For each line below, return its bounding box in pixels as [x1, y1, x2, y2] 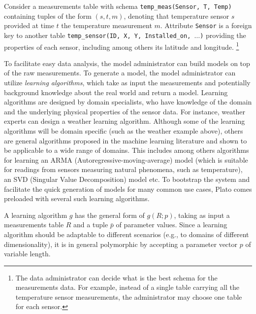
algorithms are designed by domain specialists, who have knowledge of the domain [4, 97, 252, 107]
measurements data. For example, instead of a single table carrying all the [15, 282, 239, 292]
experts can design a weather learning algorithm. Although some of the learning [4, 116, 245, 126]
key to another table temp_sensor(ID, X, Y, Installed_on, [4, 30, 191, 40]
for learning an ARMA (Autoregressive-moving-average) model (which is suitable [4, 154, 248, 165]
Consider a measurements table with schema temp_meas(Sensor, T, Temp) [4, 1, 232, 11]
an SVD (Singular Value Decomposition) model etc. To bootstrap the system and [4, 174, 250, 184]
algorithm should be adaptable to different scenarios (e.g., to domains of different [4, 229, 249, 239]
